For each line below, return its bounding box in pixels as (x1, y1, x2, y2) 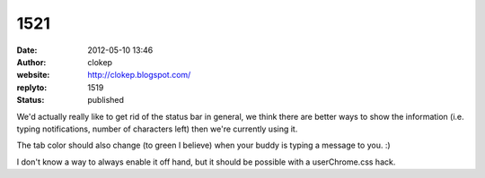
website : (16, 70, 50, 81)
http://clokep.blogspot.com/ (87, 70, 191, 81)
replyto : (16, 81, 48, 93)
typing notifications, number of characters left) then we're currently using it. (16, 123, 298, 134)
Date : (16, 45, 38, 55)
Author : (16, 56, 47, 67)
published (87, 95, 125, 106)
